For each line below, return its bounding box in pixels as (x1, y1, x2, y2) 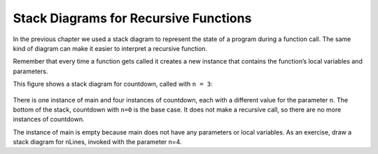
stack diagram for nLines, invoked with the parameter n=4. (13, 138, 182, 146)
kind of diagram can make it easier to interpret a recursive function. (13, 44, 208, 52)
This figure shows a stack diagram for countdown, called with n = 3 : (13, 80, 213, 88)
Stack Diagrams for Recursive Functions (13, 10, 252, 26)
